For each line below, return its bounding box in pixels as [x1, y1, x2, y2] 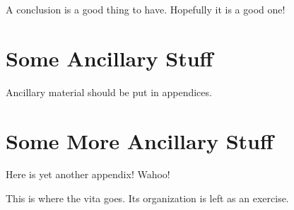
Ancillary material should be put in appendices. [6, 84, 212, 99]
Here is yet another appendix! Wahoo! [6, 167, 170, 182]
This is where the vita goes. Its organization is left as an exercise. [6, 191, 289, 206]
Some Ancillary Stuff [6, 43, 213, 72]
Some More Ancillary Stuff [6, 126, 274, 155]
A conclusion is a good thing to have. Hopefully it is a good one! [6, 2, 286, 16]
